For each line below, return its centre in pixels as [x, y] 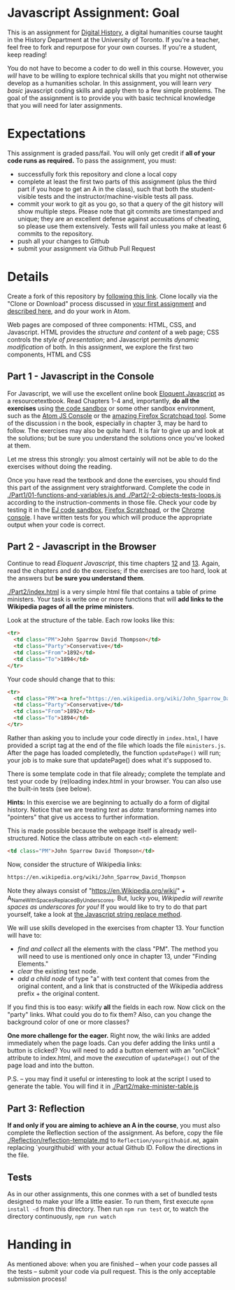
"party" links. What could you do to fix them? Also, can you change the [109, 1015]
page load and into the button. [51, 1065]
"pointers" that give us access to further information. [83, 817]
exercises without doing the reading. [60, 466]
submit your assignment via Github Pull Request [86, 248]
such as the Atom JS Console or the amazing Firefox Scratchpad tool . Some [116, 415]
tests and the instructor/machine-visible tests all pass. [115, 196]
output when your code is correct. [56, 525]
